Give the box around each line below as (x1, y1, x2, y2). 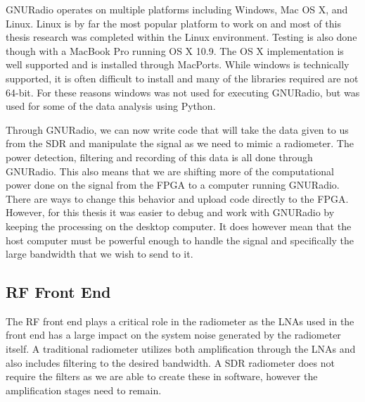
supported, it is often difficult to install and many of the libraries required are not (6, 70, 359, 85)
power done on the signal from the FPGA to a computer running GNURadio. (6, 177, 340, 192)
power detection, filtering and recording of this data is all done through (6, 149, 313, 164)
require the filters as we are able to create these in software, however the (6, 369, 318, 384)
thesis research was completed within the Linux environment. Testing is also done (6, 30, 357, 44)
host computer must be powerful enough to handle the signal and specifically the (6, 232, 354, 247)
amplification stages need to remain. (6, 382, 162, 397)
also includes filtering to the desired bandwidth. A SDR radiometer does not (6, 355, 335, 370)
